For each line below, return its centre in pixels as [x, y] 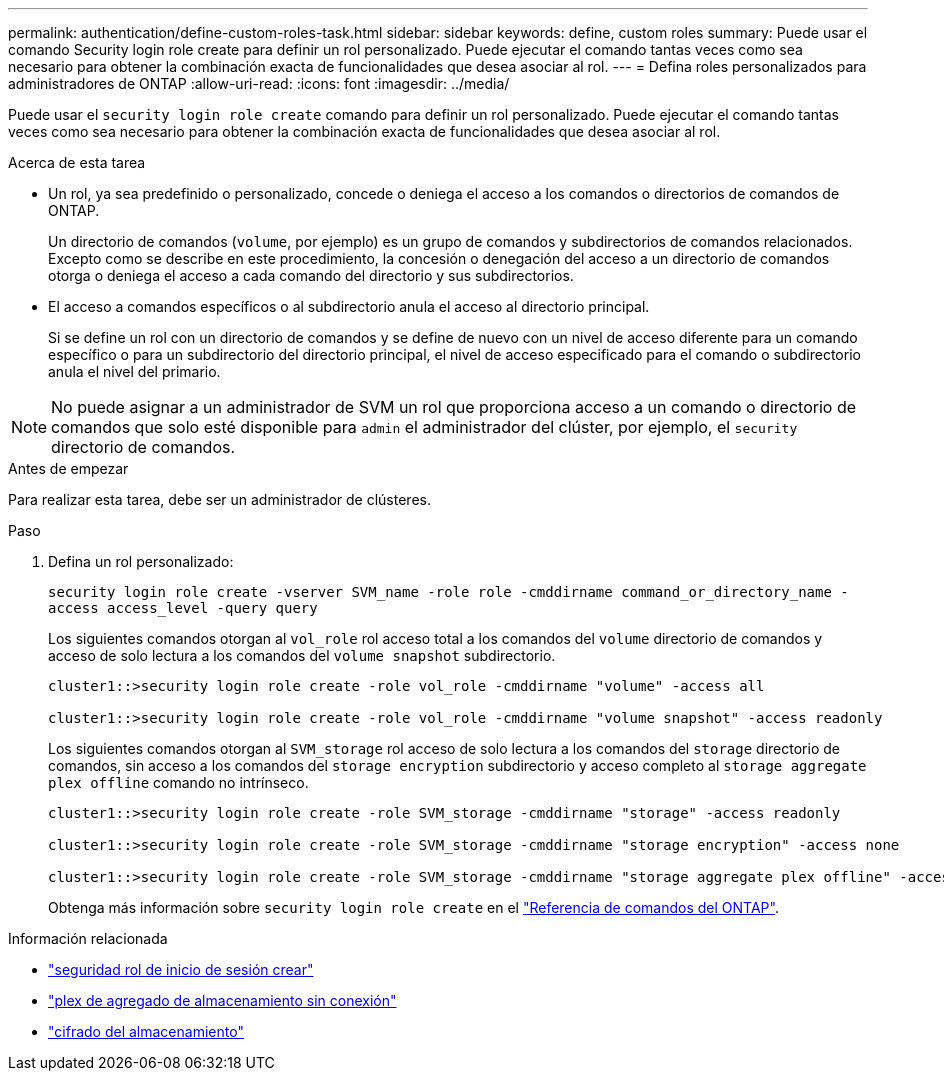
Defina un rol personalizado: [141, 561]
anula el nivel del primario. [134, 371]
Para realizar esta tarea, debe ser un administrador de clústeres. [219, 499]
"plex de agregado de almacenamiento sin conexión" [222, 1000]
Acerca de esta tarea [77, 162]
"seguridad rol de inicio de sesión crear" [181, 969]
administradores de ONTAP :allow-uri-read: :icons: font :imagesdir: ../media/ [259, 83]
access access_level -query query [183, 608]
